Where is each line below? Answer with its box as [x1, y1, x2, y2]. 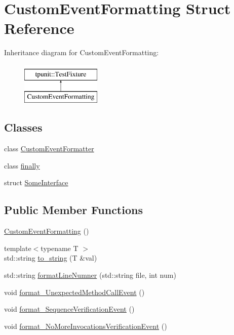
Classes [4, 119, 43, 135]
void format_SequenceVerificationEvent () [4, 304, 135, 314]
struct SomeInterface [4, 177, 68, 188]
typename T [41, 242, 79, 253]
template [4, 242, 31, 253]
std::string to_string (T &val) [4, 253, 97, 263]
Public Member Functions [4, 202, 143, 218]
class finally [4, 160, 40, 171]
